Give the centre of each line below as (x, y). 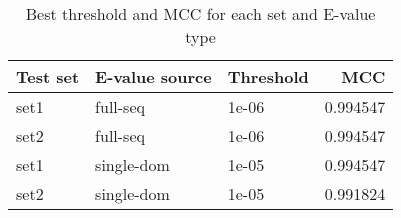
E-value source (153, 76)
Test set (48, 76)
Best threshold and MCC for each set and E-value (200, 13)
